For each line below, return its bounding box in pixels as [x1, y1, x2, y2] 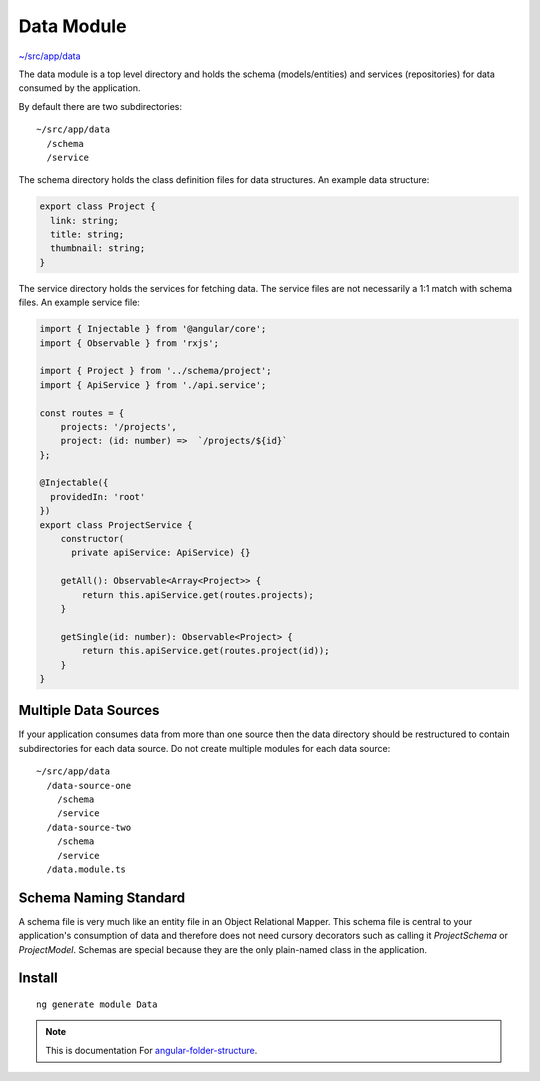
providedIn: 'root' [50, 491, 146, 502]
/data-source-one [46, 780, 132, 791]
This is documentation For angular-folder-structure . [45, 1044, 258, 1056]
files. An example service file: [18, 296, 140, 309]
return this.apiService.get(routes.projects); [81, 589, 314, 600]
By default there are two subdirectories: [18, 100, 183, 112]
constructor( [60, 533, 125, 545]
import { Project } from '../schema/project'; [39, 365, 272, 377]
